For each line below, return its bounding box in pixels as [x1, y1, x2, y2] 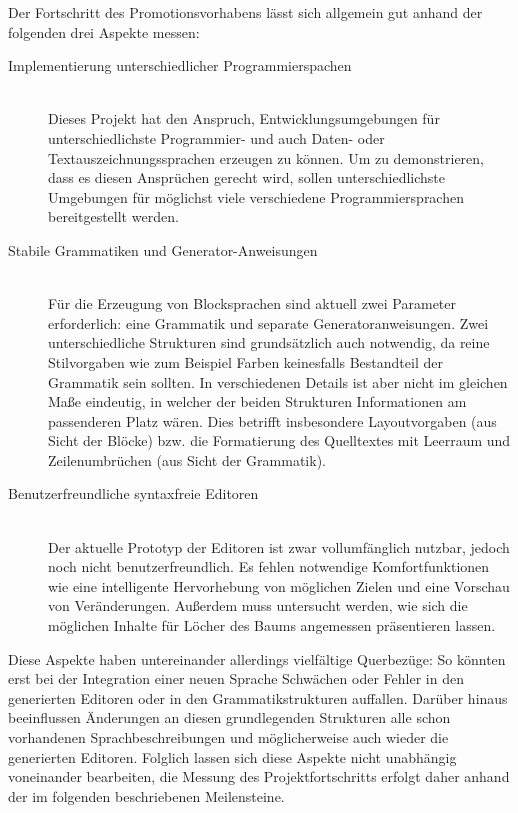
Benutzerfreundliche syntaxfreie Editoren [8, 483, 259, 504]
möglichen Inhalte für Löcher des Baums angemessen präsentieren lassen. [48, 615, 496, 636]
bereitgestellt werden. [48, 206, 179, 227]
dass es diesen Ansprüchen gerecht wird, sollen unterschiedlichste [48, 167, 446, 188]
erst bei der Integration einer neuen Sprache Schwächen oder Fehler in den [8, 668, 464, 689]
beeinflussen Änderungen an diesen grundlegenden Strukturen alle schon [8, 707, 451, 728]
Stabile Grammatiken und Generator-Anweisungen [8, 239, 318, 260]
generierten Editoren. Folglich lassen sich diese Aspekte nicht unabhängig [8, 746, 457, 767]
